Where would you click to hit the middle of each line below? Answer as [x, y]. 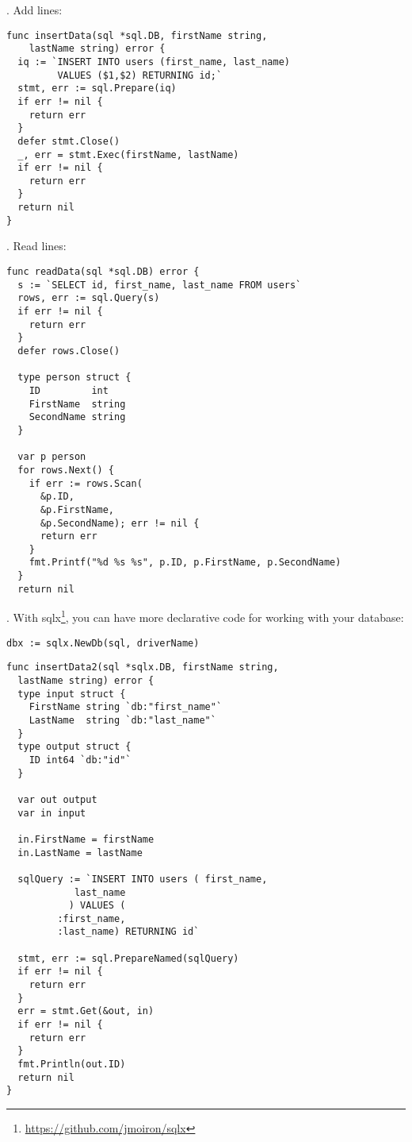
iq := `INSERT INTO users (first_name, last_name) [154, 62]
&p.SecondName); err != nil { [120, 523]
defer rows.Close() [69, 351]
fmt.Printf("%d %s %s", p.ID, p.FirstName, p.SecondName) [185, 563]
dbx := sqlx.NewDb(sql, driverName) [103, 643]
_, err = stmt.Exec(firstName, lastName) [128, 154]
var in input [52, 813]
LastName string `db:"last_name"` [122, 720]
